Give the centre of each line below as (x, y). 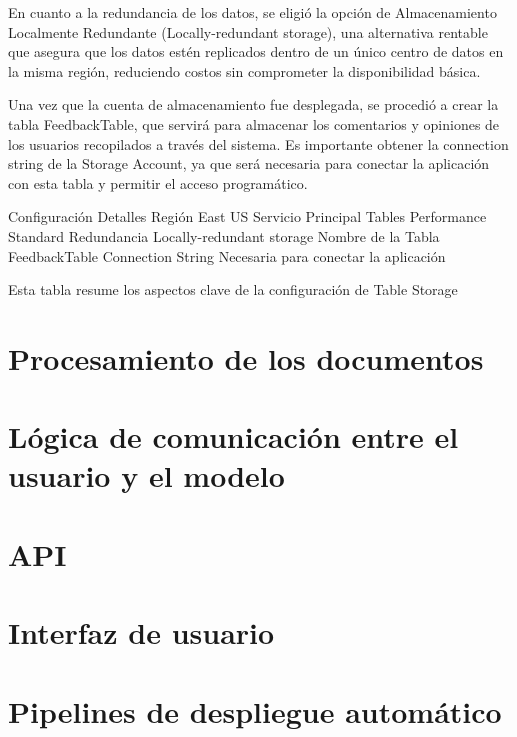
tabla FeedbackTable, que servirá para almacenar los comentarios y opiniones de (254, 123)
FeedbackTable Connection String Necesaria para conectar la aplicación (227, 255)
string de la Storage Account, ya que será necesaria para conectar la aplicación (249, 163)
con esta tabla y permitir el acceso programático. (158, 182)
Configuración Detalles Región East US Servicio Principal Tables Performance (247, 216)
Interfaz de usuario (141, 632)
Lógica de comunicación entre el (233, 436)
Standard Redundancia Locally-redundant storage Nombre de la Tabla (224, 235)
